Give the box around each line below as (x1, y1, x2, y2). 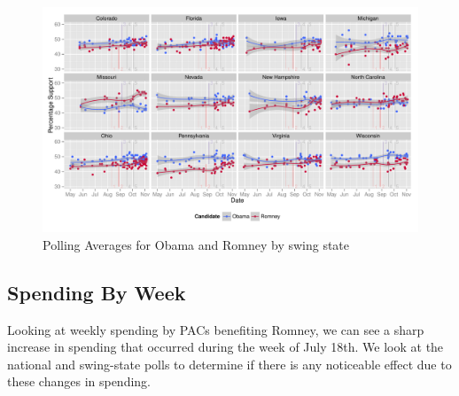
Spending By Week (7, 278, 186, 306)
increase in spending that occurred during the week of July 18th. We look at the (7, 338, 444, 356)
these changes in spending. (7, 372, 152, 391)
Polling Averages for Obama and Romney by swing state (43, 235, 350, 253)
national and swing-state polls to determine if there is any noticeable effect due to (7, 354, 452, 373)
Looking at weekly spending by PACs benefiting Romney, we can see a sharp (7, 320, 424, 338)
